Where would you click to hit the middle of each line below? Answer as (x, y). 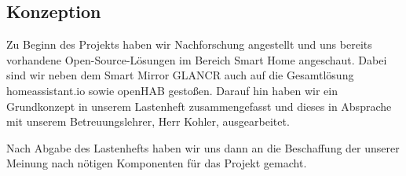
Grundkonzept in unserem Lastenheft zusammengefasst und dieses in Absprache (199, 106)
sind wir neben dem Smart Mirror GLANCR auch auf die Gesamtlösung (180, 75)
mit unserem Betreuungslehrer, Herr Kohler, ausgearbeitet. (148, 121)
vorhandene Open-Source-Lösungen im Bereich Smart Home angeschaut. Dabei (197, 59)
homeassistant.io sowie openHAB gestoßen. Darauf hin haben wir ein (172, 90)
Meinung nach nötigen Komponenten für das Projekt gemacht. (157, 163)
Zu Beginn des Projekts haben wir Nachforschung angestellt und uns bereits (189, 44)
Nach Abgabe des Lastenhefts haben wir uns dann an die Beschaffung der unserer (203, 147)
